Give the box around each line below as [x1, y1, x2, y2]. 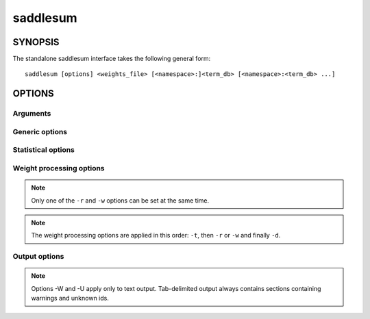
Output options [12, 252, 64, 261]
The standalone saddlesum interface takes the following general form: [12, 55, 211, 63]
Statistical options [12, 145, 75, 155]
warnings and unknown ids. [31, 294, 109, 303]
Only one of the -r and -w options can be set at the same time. [31, 196, 209, 205]
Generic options [12, 127, 68, 136]
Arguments [12, 109, 51, 118]
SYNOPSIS [12, 36, 60, 48]
